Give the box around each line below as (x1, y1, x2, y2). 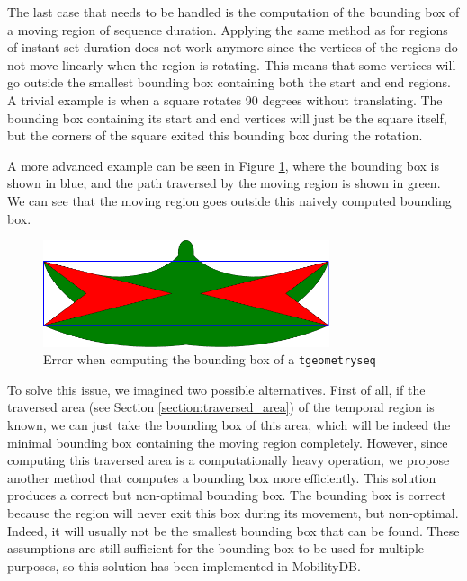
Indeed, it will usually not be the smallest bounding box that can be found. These (7, 521, 460, 540)
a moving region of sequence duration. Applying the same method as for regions (7, 20, 448, 39)
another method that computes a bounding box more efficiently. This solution (7, 468, 436, 487)
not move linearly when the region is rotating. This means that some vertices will (7, 55, 456, 74)
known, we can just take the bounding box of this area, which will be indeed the (7, 415, 451, 434)
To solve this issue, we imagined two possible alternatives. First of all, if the (7, 380, 426, 398)
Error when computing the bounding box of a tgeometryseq (43, 350, 376, 369)
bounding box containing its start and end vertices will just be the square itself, (7, 108, 447, 127)
